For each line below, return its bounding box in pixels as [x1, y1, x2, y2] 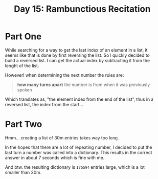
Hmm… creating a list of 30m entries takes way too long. [5, 134, 119, 140]
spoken [17, 87, 32, 92]
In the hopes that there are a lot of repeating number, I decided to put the [5, 144, 153, 150]
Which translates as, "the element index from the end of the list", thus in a [5, 96, 154, 102]
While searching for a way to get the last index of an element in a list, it [5, 47, 148, 53]
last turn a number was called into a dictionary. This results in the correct [5, 149, 153, 155]
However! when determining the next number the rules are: [5, 72, 124, 78]
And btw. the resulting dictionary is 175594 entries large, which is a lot [5, 164, 145, 170]
